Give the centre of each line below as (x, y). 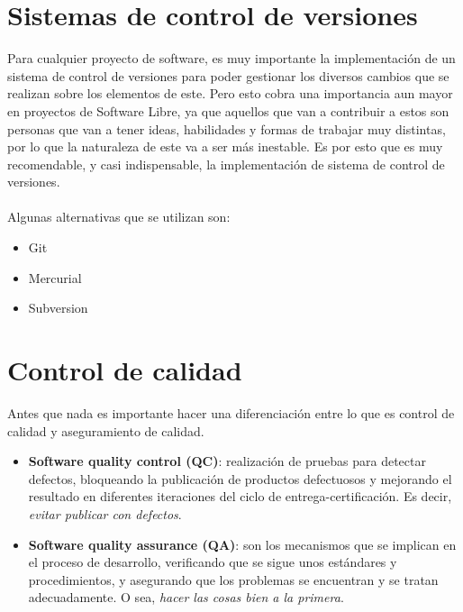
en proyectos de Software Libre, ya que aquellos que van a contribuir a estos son (228, 110)
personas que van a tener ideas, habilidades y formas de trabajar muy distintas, (227, 128)
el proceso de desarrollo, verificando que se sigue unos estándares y (213, 562)
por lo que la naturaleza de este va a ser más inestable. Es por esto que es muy (225, 146)
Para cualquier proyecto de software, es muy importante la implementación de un (231, 58)
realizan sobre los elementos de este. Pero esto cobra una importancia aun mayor (230, 93)
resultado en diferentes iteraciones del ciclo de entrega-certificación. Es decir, (240, 496)
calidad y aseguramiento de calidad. (106, 430)
